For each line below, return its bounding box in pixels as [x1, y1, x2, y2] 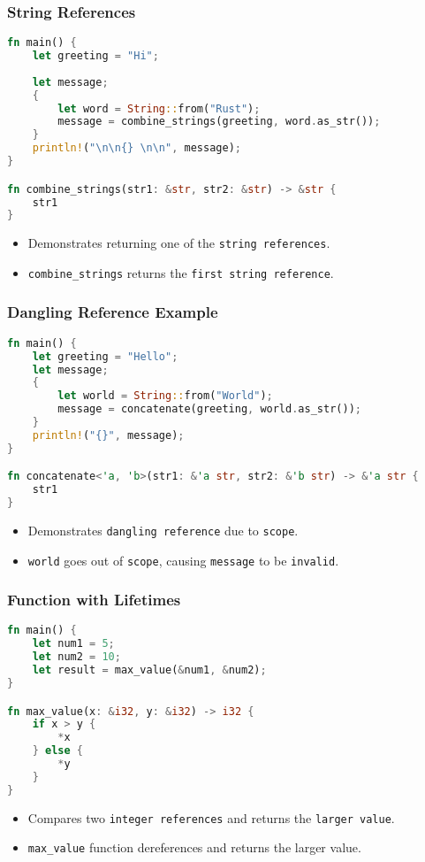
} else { [32, 744, 83, 758]
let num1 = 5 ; [32, 637, 115, 650]
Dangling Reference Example [7, 301, 218, 323]
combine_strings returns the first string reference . [27, 263, 334, 281]
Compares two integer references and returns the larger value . [27, 808, 395, 827]
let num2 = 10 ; [32, 650, 121, 664]
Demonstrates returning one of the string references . [27, 234, 330, 252]
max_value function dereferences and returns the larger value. [27, 838, 361, 857]
